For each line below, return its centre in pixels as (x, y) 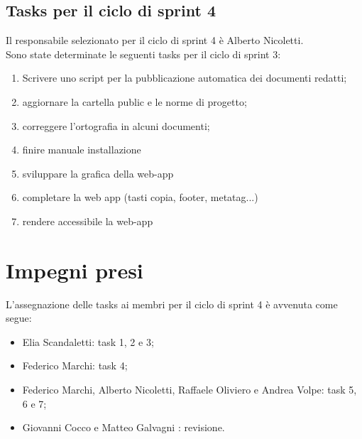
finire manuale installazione (82, 150)
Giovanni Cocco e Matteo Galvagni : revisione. (124, 427)
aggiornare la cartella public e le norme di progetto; (135, 101)
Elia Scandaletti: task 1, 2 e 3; (88, 341)
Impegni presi (75, 270)
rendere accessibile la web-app (88, 221)
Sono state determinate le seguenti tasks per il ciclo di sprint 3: (143, 54)
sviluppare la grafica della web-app (98, 173)
